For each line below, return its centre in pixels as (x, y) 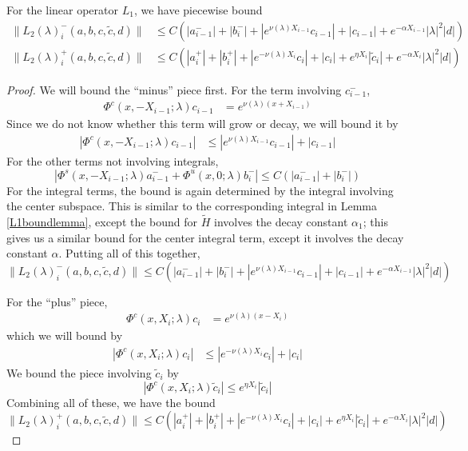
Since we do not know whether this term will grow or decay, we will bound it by (202, 124)
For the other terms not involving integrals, (113, 160)
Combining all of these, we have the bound (111, 402)
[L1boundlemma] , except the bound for (102, 221)
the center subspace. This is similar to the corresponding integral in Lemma (192, 206)
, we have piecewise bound (198, 10)
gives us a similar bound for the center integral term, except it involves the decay (205, 237)
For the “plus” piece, (57, 301)
